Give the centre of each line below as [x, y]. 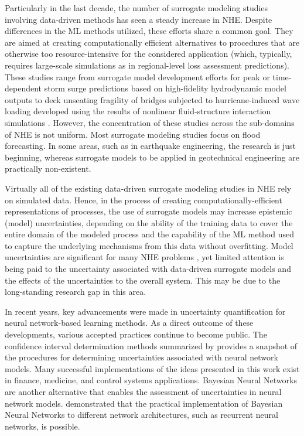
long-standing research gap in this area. [76, 292]
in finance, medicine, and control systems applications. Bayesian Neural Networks [151, 380]
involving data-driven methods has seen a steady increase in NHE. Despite [139, 19]
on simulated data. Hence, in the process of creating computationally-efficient [144, 200]
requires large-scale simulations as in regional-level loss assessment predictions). [147, 65]
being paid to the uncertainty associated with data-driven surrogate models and [148, 269]
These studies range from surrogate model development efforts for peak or [137, 76]
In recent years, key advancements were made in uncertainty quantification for [145, 311]
